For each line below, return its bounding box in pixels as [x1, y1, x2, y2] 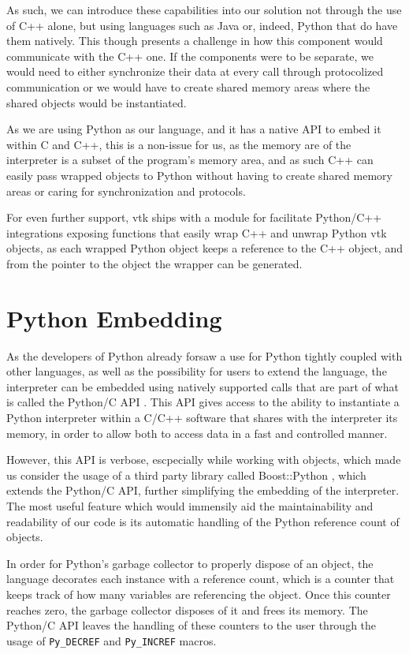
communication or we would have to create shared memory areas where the [6, 78, 370, 95]
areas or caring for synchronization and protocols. [6, 182, 246, 199]
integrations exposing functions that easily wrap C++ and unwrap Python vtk [6, 224, 387, 241]
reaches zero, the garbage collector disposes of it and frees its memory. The [6, 601, 368, 618]
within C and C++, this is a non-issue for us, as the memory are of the [6, 136, 351, 152]
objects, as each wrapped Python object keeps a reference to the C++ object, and [6, 240, 403, 256]
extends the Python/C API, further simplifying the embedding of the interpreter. [6, 482, 400, 499]
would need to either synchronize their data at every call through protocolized [6, 63, 384, 80]
